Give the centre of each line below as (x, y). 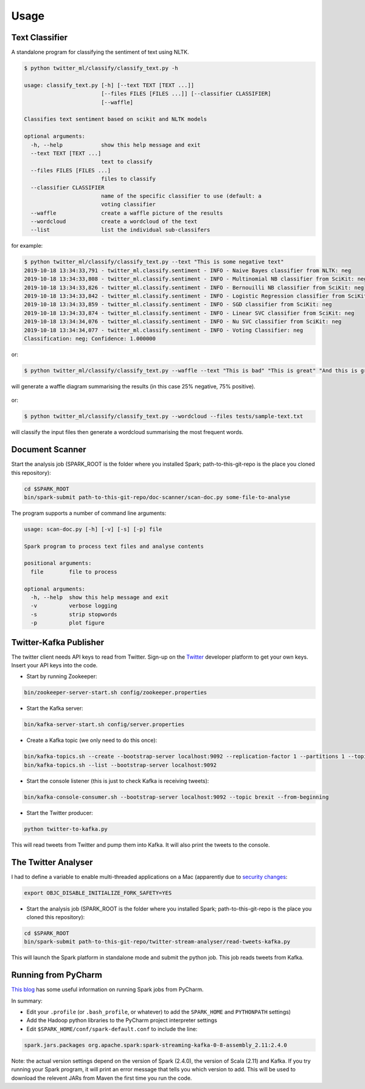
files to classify (128, 179)
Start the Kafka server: (55, 709)
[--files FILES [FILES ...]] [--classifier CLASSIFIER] (186, 94)
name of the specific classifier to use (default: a (181, 196)
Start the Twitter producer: (60, 813)
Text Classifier (40, 37)
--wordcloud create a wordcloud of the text (114, 222)
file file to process (74, 572)
